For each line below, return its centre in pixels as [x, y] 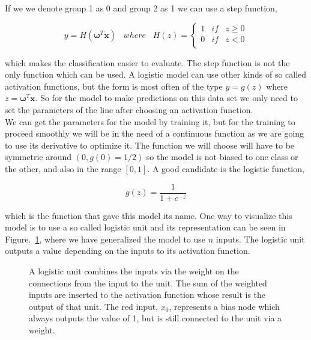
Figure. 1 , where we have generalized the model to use [105, 239]
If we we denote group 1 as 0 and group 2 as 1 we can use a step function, [141, 8]
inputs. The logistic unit [260, 239]
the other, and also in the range [63, 168]
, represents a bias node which [224, 306]
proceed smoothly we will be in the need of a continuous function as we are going [155, 133]
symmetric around [38, 157]
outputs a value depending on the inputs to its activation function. [128, 251]
